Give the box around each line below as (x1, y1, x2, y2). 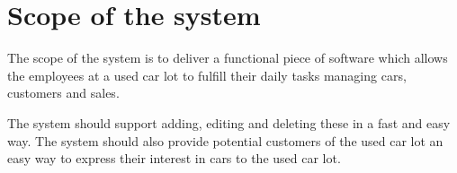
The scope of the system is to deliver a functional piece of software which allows (7, 48, 448, 67)
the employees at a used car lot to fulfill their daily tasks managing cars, (7, 65, 407, 84)
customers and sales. (7, 83, 120, 102)
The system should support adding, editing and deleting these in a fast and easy (7, 113, 451, 132)
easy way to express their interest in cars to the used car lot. (7, 149, 341, 168)
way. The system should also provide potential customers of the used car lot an (7, 131, 444, 150)
